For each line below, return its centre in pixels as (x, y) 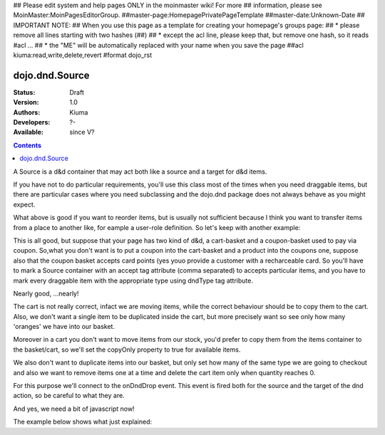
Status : (24, 92)
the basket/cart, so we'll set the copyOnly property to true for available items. (127, 350)
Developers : (32, 122)
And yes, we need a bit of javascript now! (74, 409)
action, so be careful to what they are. (69, 396)
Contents (27, 145)
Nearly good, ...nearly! (46, 293)
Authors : (27, 112)
